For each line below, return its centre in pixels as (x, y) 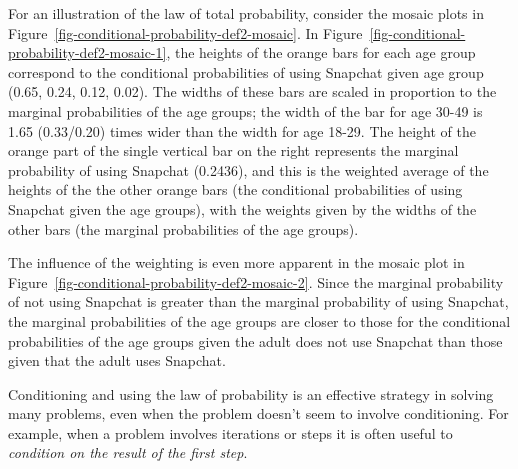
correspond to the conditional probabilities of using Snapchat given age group (246, 71)
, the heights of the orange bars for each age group (321, 52)
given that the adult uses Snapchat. (117, 360)
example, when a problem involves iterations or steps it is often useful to (230, 432)
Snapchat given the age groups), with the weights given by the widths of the (242, 208)
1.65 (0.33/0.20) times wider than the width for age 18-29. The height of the (242, 130)
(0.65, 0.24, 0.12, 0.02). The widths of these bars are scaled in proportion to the (252, 91)
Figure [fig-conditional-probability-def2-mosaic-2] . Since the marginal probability (256, 281)
